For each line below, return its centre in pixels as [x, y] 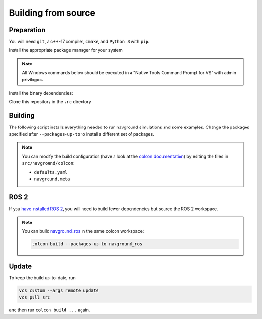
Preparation [27, 30]
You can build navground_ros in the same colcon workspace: [83, 231]
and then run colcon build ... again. [49, 310]
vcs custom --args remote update [59, 290]
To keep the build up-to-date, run [42, 278]
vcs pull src [35, 297]
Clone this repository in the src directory [50, 102]
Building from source [52, 13]
